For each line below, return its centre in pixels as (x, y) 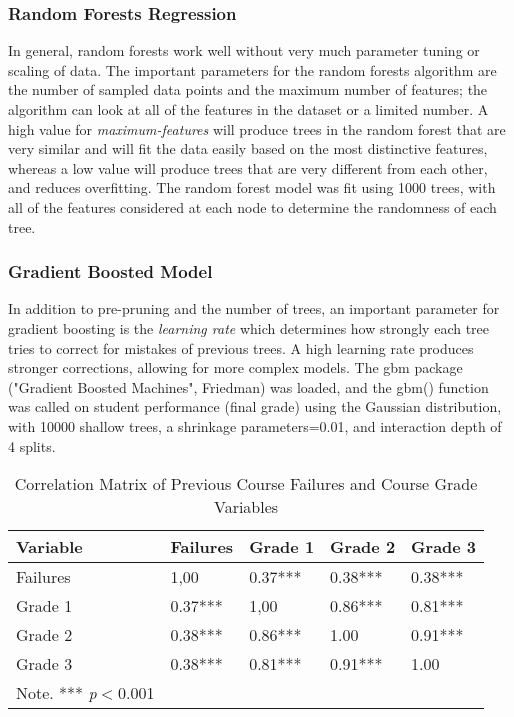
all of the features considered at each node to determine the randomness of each (252, 206)
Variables (246, 507)
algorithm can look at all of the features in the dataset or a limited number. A (248, 109)
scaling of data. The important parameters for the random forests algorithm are (252, 69)
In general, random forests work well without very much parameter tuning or (244, 50)
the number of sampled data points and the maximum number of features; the (248, 89)
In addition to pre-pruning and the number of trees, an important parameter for (254, 308)
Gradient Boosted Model (110, 271)
